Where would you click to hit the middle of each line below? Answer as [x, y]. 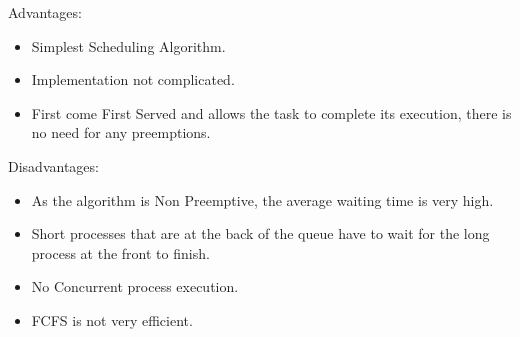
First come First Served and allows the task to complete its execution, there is [271, 112]
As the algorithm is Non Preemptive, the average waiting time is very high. [262, 199]
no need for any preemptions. [121, 132]
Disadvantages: [53, 165]
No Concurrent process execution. [135, 286]
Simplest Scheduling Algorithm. [128, 45]
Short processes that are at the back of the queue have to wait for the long [260, 233]
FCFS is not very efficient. [112, 319]
